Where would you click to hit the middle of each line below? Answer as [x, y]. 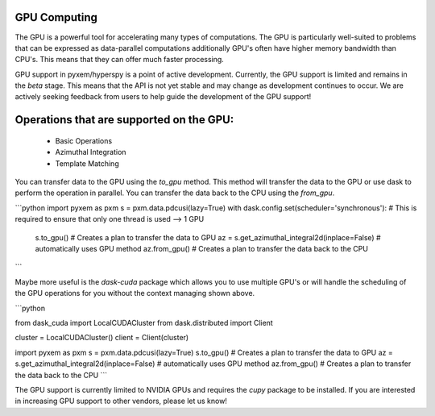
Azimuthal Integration [91, 152]
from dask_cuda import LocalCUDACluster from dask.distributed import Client [144, 322]
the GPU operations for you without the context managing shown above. [135, 293]
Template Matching [87, 163]
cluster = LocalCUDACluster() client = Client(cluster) [102, 338]
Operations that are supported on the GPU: [124, 120]
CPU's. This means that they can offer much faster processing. [120, 60]
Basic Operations [84, 140]
